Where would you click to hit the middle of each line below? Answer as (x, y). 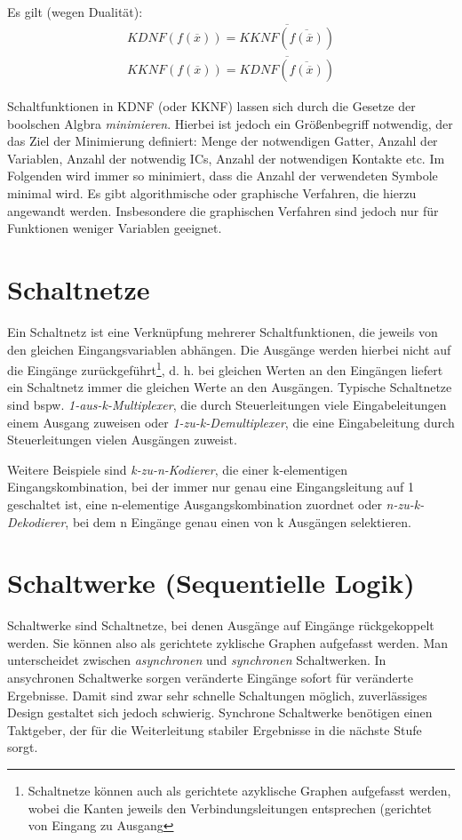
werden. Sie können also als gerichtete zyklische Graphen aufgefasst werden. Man (228, 642)
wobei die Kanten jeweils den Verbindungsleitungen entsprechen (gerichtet (230, 808)
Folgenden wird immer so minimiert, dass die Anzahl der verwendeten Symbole (223, 176)
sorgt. (23, 747)
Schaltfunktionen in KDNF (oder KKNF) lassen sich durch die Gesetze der (211, 106)
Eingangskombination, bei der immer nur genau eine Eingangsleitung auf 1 (211, 487)
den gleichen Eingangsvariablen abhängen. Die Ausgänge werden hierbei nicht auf (229, 349)
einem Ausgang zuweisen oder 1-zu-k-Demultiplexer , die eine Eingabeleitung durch (231, 422)
